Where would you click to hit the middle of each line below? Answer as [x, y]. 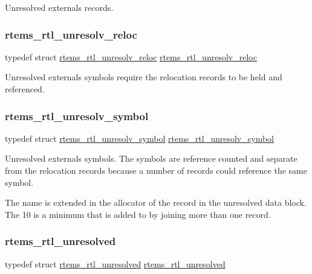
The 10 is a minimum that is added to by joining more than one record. [138, 214]
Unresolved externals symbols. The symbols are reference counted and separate [151, 158]
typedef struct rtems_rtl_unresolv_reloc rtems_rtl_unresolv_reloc [131, 56]
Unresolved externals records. [59, 7]
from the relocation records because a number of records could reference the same [156, 170]
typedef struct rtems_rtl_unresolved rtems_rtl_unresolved [115, 263]
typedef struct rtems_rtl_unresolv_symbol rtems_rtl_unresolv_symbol [139, 138]
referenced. [25, 89]
